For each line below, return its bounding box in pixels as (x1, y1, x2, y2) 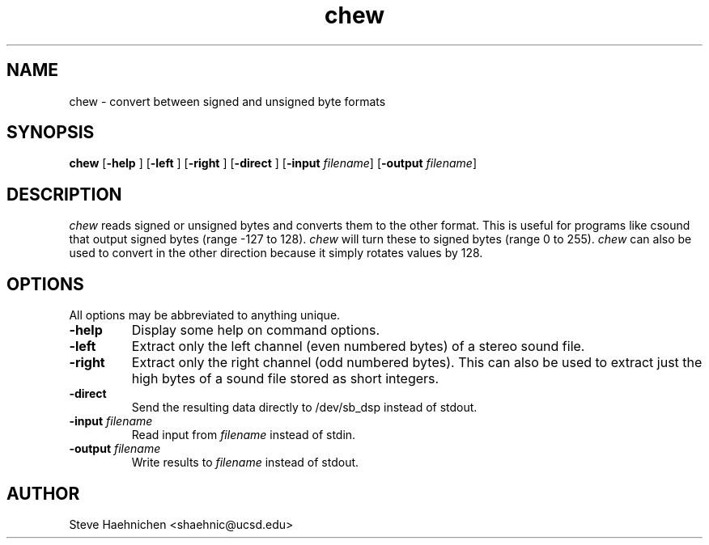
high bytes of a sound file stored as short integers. (131, 370, 439, 387)
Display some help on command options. (131, 322, 380, 339)
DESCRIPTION (6, 184, 122, 205)
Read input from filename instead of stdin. (131, 428, 356, 442)
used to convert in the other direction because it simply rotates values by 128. (69, 246, 483, 260)
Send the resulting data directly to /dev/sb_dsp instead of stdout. (131, 400, 478, 415)
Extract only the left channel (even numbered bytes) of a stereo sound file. (131, 338, 585, 355)
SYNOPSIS (6, 122, 95, 143)
